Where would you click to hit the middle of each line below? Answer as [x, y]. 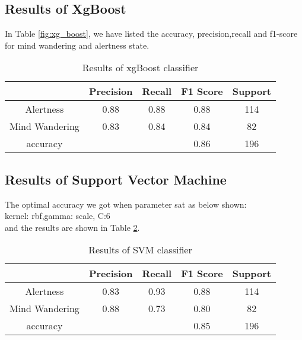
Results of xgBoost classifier [140, 68]
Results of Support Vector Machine [116, 179]
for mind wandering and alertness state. [77, 45]
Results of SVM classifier [140, 250]
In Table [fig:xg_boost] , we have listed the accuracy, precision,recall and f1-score [151, 34]
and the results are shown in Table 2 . [72, 227]
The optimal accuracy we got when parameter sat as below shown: [126, 204]
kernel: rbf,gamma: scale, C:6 [58, 216]
